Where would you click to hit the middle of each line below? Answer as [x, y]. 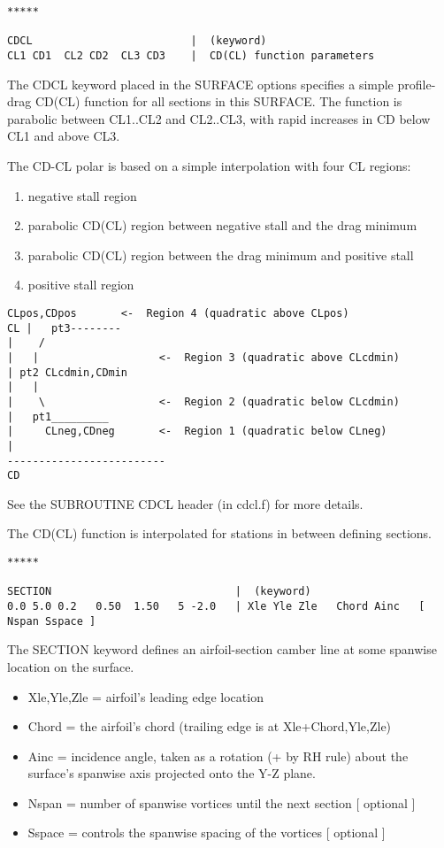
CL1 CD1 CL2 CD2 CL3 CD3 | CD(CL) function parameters [191, 55]
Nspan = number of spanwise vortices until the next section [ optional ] [222, 802]
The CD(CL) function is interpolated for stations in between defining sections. [219, 533]
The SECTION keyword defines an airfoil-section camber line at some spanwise [222, 649]
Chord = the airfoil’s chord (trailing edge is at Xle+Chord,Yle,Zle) [210, 726]
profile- [417, 84]
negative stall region [82, 195]
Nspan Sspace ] [52, 621]
